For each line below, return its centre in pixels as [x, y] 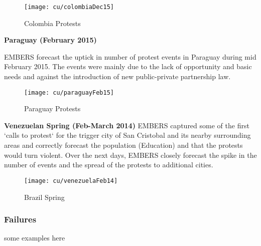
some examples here [35, 238]
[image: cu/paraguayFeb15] [69, 92]
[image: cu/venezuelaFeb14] [71, 181]
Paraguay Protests [52, 108]
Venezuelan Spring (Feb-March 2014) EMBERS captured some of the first [127, 125]
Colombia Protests [52, 23]
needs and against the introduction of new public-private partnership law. [117, 76]
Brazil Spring [44, 197]
